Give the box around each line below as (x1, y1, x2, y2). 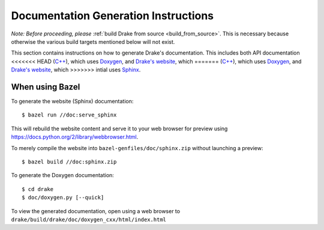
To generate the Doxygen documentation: (11, 172, 114, 179)
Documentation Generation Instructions (11, 9, 214, 22)
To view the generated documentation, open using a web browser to (11, 207, 180, 214)
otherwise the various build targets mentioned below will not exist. (11, 38, 175, 45)
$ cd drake (22, 186, 54, 192)
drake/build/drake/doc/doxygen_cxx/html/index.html (11, 216, 167, 223)
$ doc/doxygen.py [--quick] (22, 194, 104, 201)
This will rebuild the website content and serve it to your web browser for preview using (11, 125, 228, 132)
